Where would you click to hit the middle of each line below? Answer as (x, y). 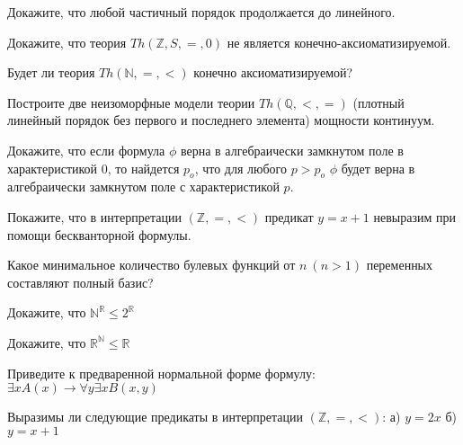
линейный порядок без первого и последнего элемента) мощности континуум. (221, 120)
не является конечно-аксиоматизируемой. (339, 42)
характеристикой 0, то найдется (93, 168)
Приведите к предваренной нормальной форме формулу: (161, 373)
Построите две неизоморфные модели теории (131, 102)
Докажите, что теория (67, 42)
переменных (400, 265)
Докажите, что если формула (86, 150)
